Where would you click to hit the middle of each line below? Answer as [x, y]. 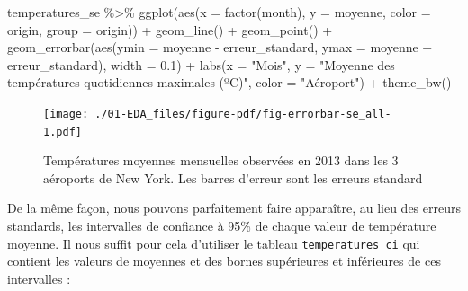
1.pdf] [63, 132]
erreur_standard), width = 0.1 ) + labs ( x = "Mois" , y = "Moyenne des [201, 64]
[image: [66, 114]
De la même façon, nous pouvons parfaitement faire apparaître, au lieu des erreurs [234, 208]
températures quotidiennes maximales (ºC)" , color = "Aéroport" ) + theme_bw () [229, 82]
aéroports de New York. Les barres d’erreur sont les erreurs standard [233, 177]
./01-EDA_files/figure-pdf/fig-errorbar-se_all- [243, 114]
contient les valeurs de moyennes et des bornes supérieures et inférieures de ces [224, 261]
